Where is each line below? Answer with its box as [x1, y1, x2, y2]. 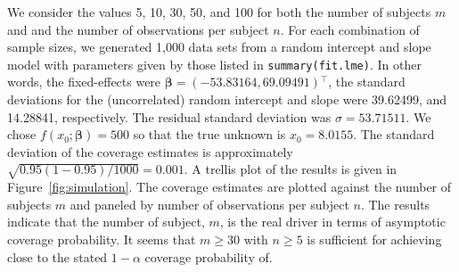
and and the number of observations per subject [7, 20, 269, 38]
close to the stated [7, 247, 108, 266]
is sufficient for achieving [307, 229, 442, 248]
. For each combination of [280, 20, 420, 38]
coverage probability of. [144, 247, 273, 266]
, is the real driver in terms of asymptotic [219, 212, 446, 231]
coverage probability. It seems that [7, 229, 196, 248]
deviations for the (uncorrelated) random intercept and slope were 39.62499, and [7, 90, 447, 109]
